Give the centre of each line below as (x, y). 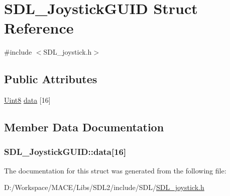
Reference (39, 28)
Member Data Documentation (84, 127)
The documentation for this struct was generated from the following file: (115, 170)
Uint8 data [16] (27, 100)
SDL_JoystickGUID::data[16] (65, 152)
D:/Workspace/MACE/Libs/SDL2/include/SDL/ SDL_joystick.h (104, 187)
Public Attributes (51, 79)
